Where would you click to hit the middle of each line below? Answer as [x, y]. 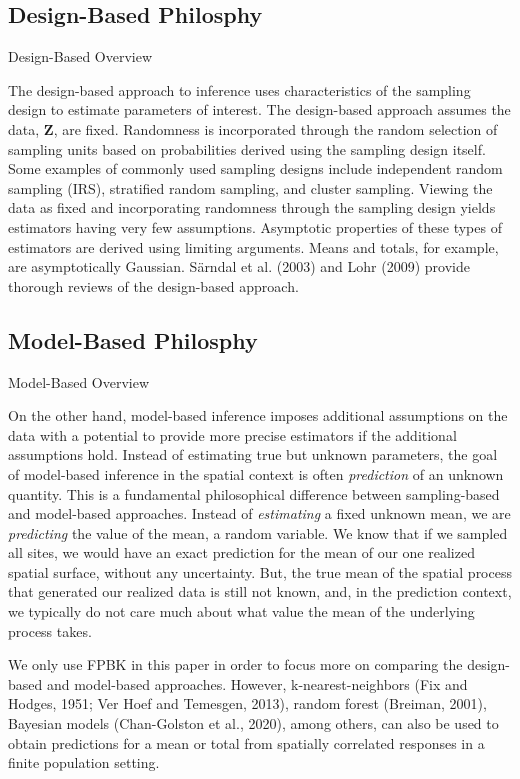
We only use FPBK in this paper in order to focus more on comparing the [235, 664]
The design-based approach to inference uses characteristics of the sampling [239, 89]
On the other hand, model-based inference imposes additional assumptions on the [258, 415]
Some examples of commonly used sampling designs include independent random [255, 168]
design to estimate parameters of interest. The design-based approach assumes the [259, 109]
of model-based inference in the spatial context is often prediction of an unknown [256, 473]
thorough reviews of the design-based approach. [153, 285]
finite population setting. [84, 762]
